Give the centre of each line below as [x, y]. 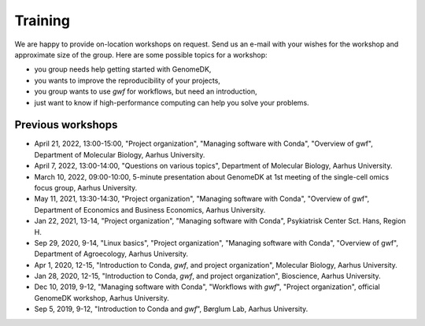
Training [42, 20]
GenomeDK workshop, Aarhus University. [102, 298]
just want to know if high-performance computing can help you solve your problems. [172, 102]
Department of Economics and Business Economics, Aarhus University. [150, 209]
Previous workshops [66, 125]
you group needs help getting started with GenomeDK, [123, 69]
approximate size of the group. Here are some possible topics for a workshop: [141, 54]
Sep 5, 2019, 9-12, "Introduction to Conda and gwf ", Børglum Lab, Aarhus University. [171, 309]
